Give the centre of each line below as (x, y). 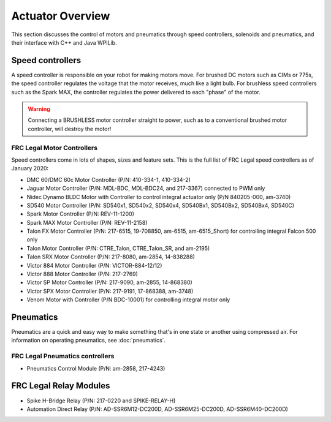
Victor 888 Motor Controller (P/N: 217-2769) (82, 274)
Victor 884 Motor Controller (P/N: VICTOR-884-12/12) (94, 265)
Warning (39, 109)
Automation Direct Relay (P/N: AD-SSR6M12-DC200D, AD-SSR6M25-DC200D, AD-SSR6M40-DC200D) (157, 409)
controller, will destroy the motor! (70, 129)
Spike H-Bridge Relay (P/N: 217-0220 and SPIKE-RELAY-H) (101, 401)
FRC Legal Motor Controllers (55, 148)
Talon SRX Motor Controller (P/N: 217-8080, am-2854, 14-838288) (111, 257)
